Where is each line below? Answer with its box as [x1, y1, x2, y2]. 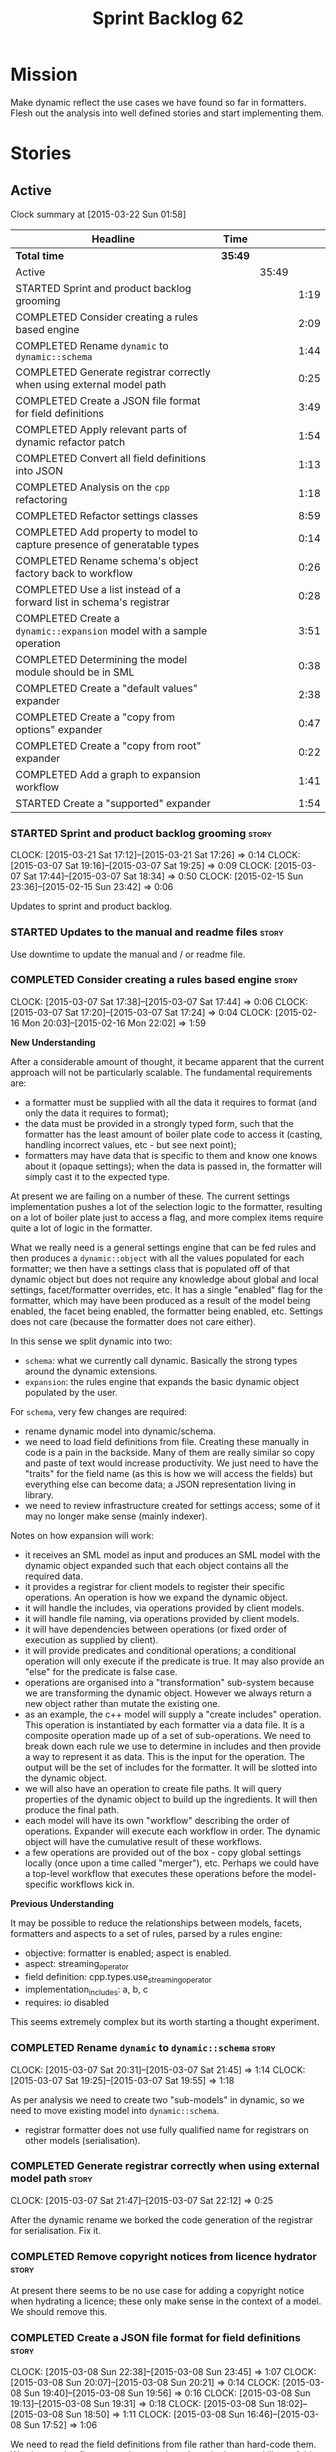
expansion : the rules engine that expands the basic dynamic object [24, 1375, 300, 1387]
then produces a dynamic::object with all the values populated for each [10, 1252, 305, 1264]
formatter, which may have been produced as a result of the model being [10, 1294, 311, 1306]
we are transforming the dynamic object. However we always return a [24, 1687, 312, 1699]
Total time [15, 248, 65, 262]
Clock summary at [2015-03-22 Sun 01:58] [10, 208, 187, 220]
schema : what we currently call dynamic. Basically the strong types [24, 1354, 298, 1366]
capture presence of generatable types [15, 537, 200, 551]
